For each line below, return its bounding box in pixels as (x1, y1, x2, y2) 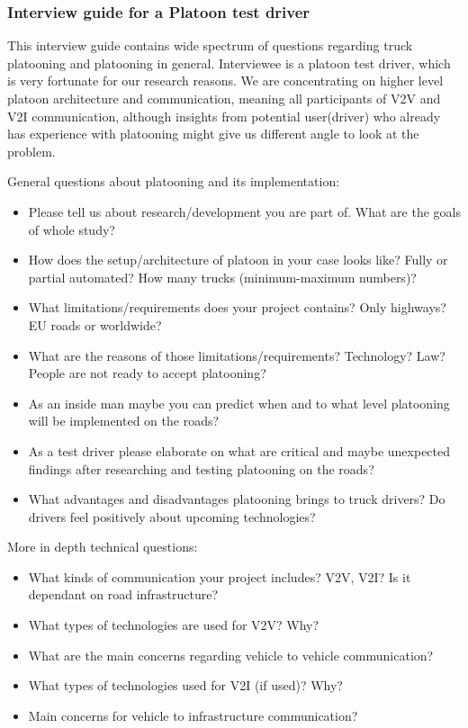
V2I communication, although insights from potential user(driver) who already (7, 106, 441, 125)
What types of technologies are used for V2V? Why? (28, 616, 319, 634)
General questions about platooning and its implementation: (7, 172, 340, 191)
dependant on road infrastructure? (28, 585, 219, 604)
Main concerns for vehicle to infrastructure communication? (28, 706, 358, 724)
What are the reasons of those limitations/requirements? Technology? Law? (28, 346, 445, 364)
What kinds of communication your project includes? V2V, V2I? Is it (28, 567, 411, 586)
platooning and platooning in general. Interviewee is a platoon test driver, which (7, 53, 451, 72)
